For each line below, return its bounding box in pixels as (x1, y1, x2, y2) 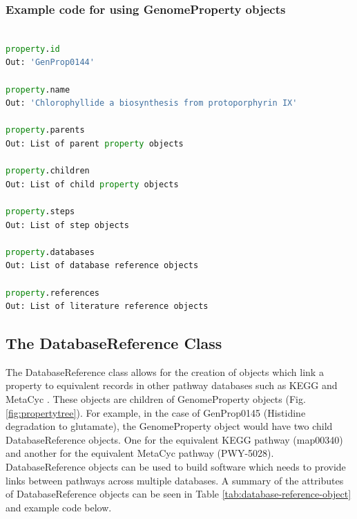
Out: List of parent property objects (6, 138, 184, 149)
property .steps (6, 206, 75, 216)
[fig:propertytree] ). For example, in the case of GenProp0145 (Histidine (6, 405, 306, 419)
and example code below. (6, 500, 112, 514)
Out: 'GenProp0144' (6, 57, 95, 68)
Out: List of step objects (6, 220, 129, 230)
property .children (6, 166, 90, 176)
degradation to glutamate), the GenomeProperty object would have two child (6, 419, 333, 433)
